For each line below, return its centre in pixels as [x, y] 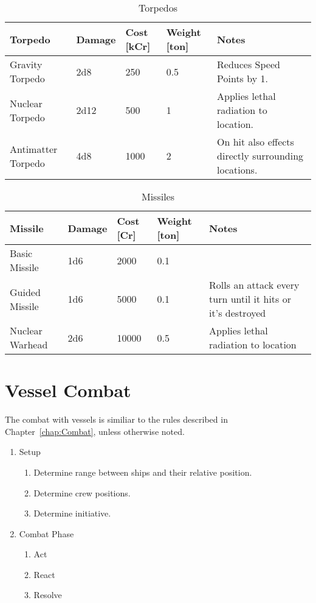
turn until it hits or [250, 299]
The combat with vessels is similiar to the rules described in [116, 419]
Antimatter [34, 149]
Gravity [26, 64]
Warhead [29, 344]
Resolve [48, 595]
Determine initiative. [72, 513]
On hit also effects [256, 142]
